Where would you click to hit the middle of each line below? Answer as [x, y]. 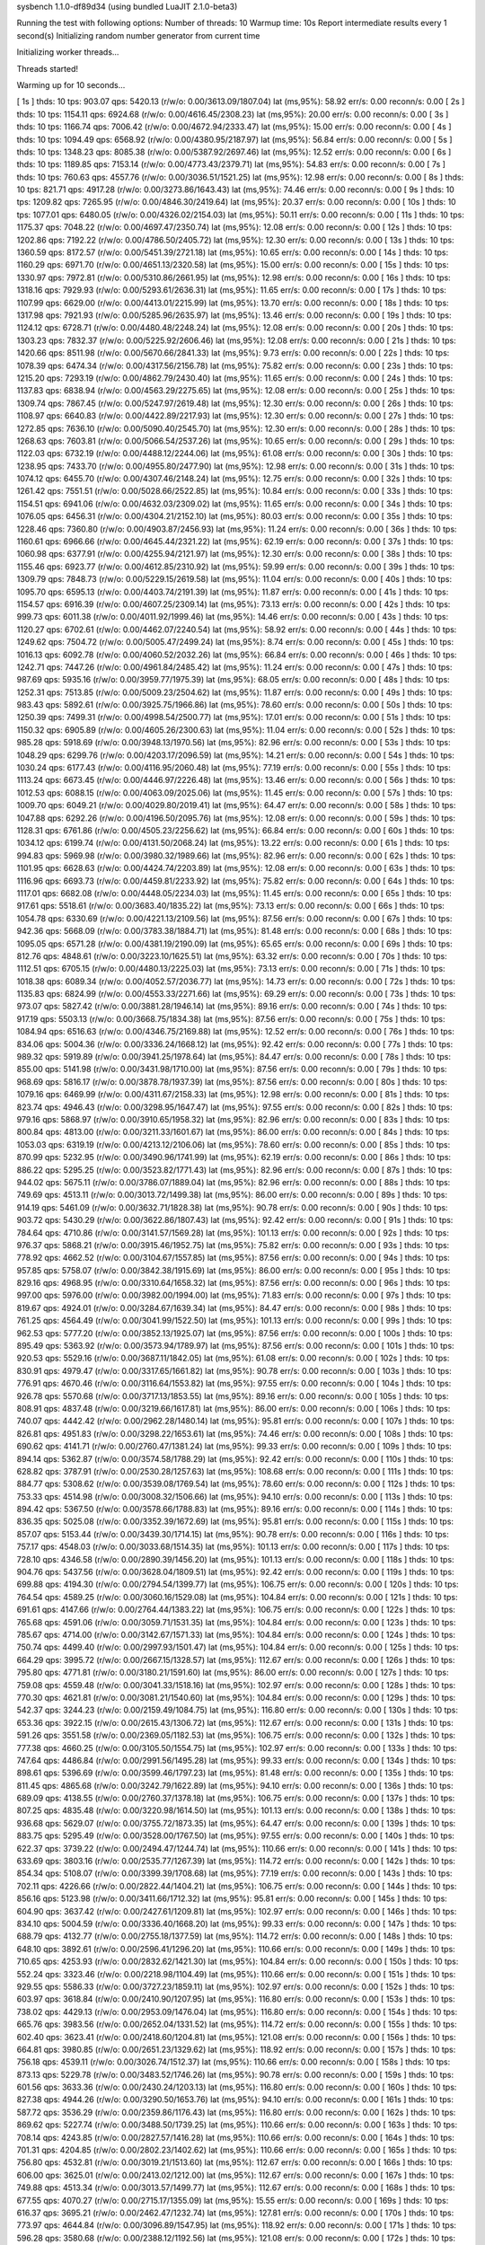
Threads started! [48, 68]
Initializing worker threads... [68, 52]
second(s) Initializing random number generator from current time [138, 35]
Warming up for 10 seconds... [71, 84]
